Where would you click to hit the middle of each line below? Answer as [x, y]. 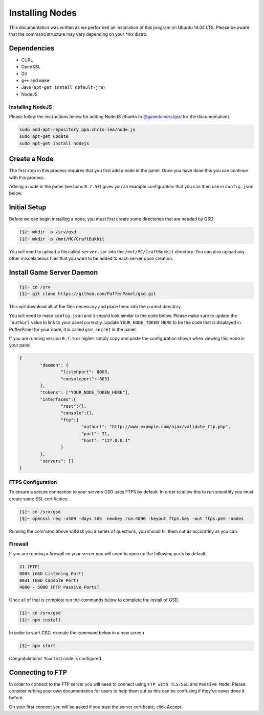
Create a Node [31, 159]
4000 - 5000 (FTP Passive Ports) [59, 587]
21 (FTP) [30, 567]
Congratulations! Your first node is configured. [56, 658]
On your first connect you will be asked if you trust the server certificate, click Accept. [96, 707]
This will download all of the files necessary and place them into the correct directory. [95, 307]
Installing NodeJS [31, 107]
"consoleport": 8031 [85, 379]
